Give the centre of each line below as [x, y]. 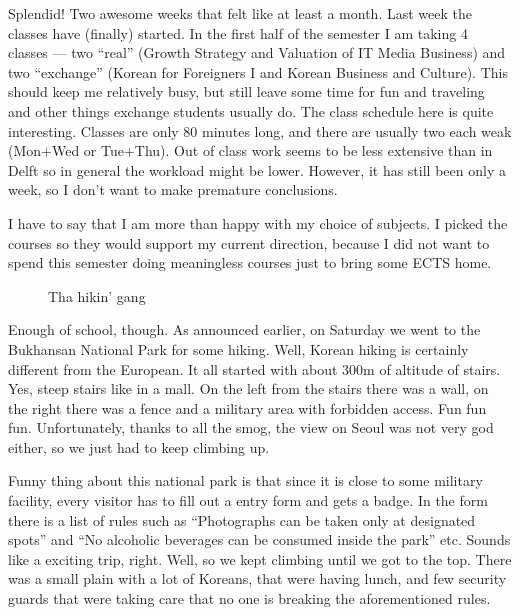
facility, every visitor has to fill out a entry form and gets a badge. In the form [248, 500]
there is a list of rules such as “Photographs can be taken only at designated [242, 519]
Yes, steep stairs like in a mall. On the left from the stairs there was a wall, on [248, 388]
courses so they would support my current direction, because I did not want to [249, 242]
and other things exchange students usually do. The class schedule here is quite [251, 110]
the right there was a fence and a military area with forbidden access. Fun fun [247, 407]
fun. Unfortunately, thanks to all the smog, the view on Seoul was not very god [251, 427]
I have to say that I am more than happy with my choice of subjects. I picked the [258, 222]
